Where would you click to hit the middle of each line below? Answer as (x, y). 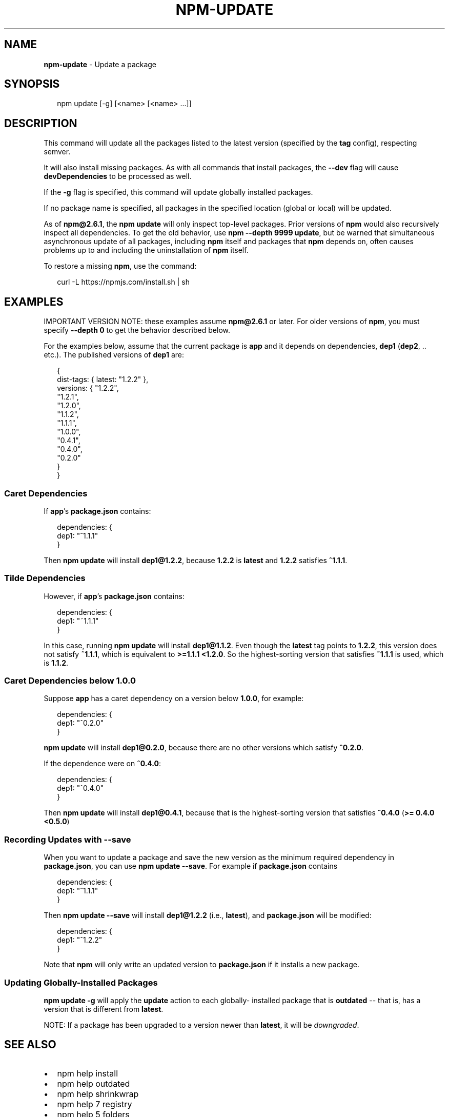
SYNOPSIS (32, 84)
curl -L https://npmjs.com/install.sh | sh (123, 282)
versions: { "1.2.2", (88, 388)
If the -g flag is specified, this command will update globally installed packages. (178, 192)
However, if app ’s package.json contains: (114, 596)
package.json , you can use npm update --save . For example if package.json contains (191, 866)
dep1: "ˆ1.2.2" (80, 940)
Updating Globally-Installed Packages (81, 982)
